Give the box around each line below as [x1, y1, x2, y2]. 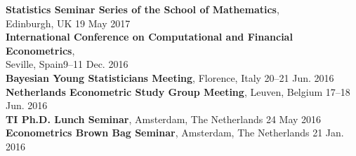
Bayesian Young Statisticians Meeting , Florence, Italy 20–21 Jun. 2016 [6, 70, 334, 85]
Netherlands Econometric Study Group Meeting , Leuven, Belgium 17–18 [6, 84, 350, 99]
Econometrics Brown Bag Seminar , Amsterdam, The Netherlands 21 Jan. [6, 125, 344, 140]
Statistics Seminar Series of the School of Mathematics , [6, 2, 279, 16]
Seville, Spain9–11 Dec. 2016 [6, 57, 128, 71]
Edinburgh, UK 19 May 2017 [6, 15, 131, 30]
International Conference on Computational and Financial [6, 29, 293, 44]
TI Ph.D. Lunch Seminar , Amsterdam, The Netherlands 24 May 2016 [6, 111, 322, 126]
